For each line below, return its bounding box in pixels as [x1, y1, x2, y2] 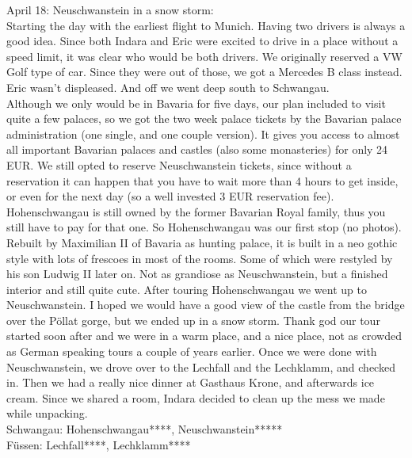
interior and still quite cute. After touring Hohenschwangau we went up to [6, 281, 367, 297]
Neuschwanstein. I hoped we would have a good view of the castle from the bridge [6, 296, 405, 313]
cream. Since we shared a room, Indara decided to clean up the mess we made [6, 389, 385, 406]
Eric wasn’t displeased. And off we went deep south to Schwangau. [6, 78, 330, 95]
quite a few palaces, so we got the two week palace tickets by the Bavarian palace [6, 110, 402, 127]
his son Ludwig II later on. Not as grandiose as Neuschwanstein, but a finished [6, 265, 388, 282]
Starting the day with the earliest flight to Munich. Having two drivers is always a [6, 17, 406, 33]
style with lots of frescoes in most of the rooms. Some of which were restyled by [6, 250, 393, 266]
